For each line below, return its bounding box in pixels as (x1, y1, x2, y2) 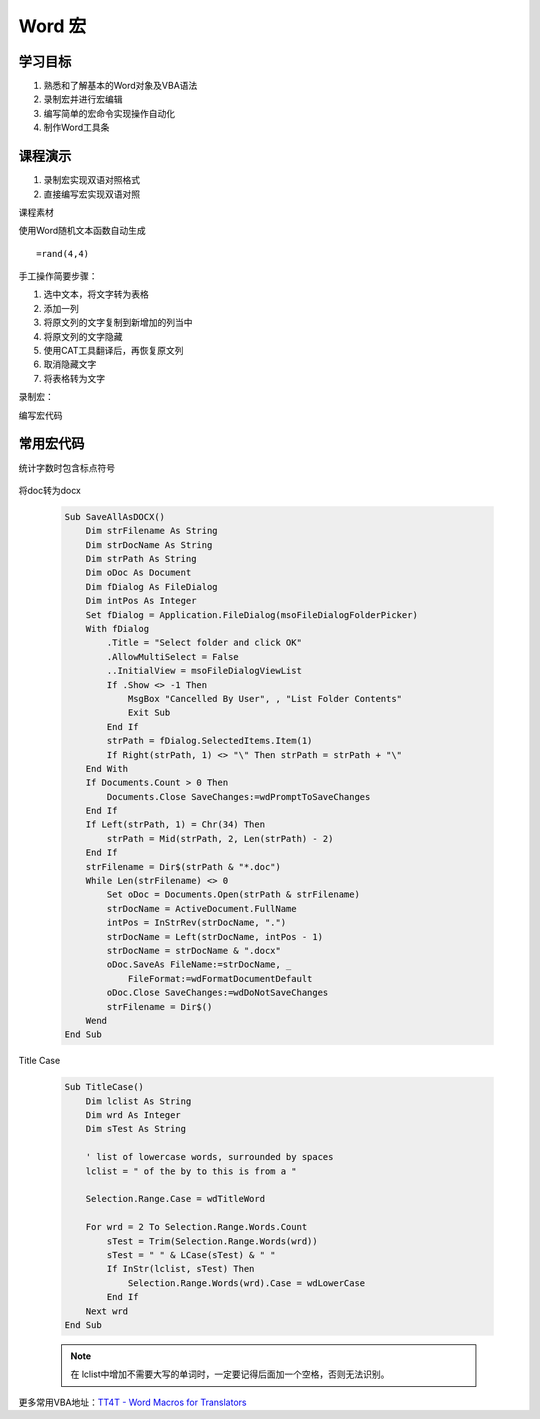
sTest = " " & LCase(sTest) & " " (106, 1250, 276, 1260)
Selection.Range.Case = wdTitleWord (85, 1193, 265, 1205)
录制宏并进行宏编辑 (43, 93, 123, 105)
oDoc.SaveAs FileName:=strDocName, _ (106, 959, 292, 970)
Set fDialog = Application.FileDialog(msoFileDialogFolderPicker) (85, 609, 419, 620)
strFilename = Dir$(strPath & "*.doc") (85, 861, 282, 872)
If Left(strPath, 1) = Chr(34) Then (85, 819, 265, 830)
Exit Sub (127, 707, 171, 719)
